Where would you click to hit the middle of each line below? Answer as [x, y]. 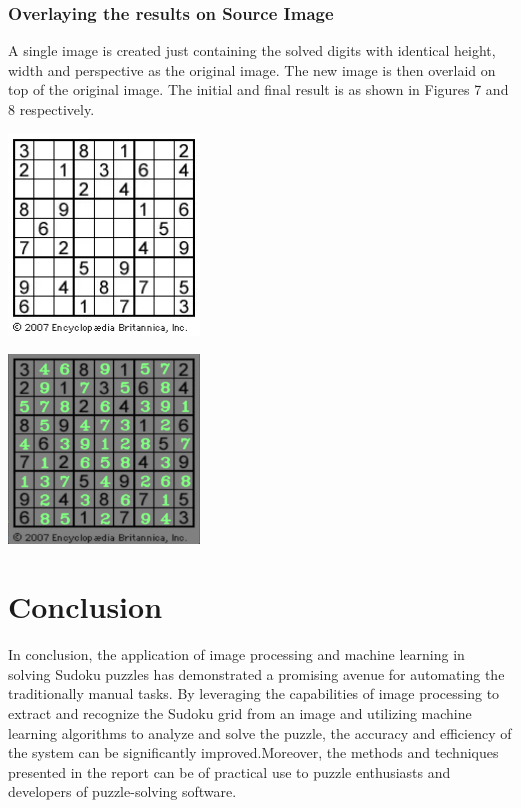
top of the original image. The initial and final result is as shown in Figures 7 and [258, 89]
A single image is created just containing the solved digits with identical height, [252, 50]
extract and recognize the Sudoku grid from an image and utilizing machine [240, 713]
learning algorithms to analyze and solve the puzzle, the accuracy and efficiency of [260, 732]
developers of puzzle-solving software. [122, 791]
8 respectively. [51, 109]
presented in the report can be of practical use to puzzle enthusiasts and [229, 771]
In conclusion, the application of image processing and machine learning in [236, 654]
